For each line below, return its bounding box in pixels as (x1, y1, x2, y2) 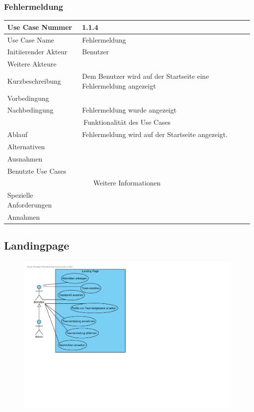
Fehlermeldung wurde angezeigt (82, 105, 177, 115)
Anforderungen (7, 199, 52, 209)
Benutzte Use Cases (7, 165, 66, 176)
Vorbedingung (7, 92, 49, 103)
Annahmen (7, 211, 40, 222)
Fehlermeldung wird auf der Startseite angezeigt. (82, 129, 228, 139)
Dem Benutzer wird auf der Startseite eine (82, 71, 209, 81)
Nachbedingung (7, 105, 54, 115)
